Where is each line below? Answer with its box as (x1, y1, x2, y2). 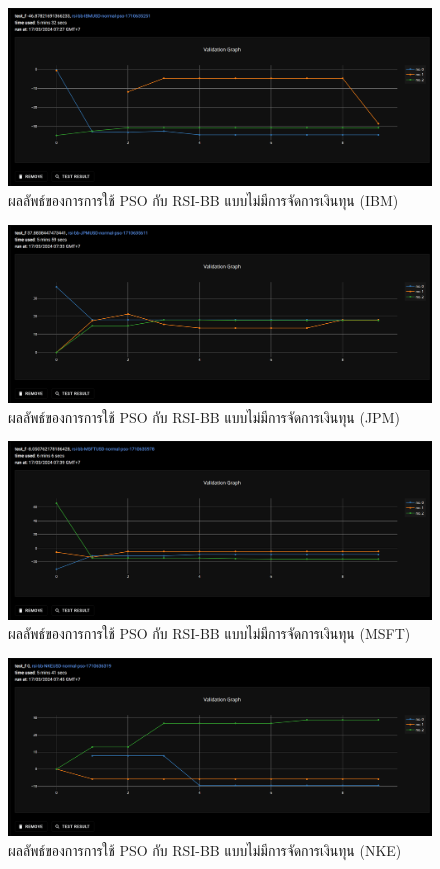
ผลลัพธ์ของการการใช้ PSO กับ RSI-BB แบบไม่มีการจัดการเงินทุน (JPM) (8, 406, 400, 427)
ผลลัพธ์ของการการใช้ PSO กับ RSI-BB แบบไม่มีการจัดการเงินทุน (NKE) (8, 839, 402, 860)
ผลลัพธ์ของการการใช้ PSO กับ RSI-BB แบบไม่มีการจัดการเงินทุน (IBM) (8, 190, 399, 211)
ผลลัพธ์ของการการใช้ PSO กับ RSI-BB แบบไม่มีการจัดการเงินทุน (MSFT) (8, 623, 411, 644)
